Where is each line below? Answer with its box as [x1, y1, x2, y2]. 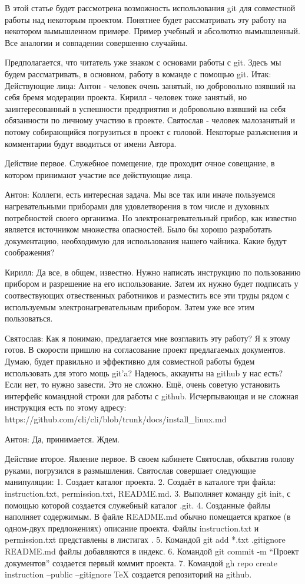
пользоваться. [5, 312, 53, 324]
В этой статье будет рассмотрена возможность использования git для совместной [5, 2, 296, 14]
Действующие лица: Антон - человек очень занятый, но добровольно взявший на [5, 79, 296, 91]
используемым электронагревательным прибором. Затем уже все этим [5, 300, 254, 313]
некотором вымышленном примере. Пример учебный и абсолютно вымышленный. [5, 25, 300, 37]
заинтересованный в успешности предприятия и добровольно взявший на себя [5, 102, 286, 114]
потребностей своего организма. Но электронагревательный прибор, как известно [5, 211, 297, 224]
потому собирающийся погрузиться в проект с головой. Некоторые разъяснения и [5, 125, 298, 137]
